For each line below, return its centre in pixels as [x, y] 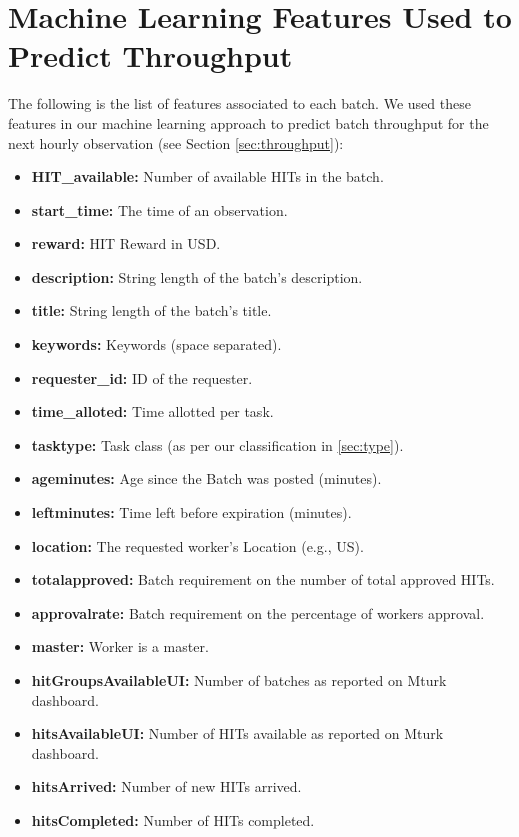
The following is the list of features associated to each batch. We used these [239, 103]
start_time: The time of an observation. [159, 209]
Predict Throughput [150, 55]
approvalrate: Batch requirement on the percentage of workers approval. [258, 612]
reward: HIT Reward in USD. [126, 243]
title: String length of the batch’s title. [151, 310]
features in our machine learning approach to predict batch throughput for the [248, 122]
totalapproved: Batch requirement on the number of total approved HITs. [263, 579]
